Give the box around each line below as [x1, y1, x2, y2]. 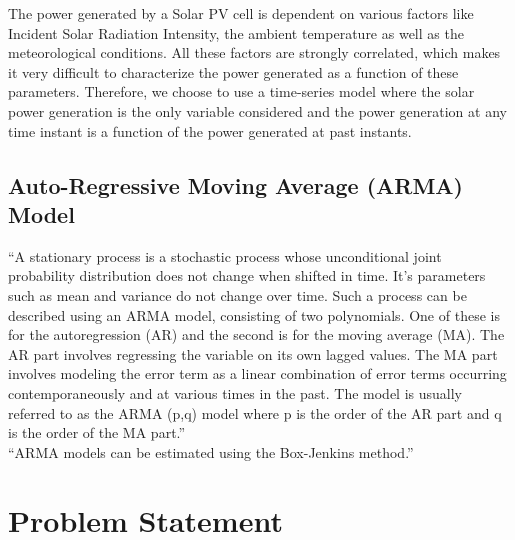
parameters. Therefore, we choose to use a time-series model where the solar [8, 81, 475, 102]
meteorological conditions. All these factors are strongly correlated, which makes [8, 42, 501, 63]
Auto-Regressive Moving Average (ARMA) [8, 169, 463, 200]
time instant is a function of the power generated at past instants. [8, 120, 412, 141]
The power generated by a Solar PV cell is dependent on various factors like [8, 3, 474, 23]
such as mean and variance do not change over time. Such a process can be [8, 284, 467, 305]
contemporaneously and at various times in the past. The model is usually [8, 382, 462, 403]
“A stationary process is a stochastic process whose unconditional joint [8, 245, 442, 266]
